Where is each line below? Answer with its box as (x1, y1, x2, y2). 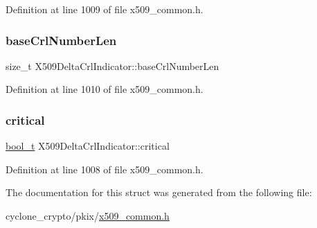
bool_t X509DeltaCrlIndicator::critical (6, 139, 170, 153)
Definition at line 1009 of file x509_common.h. (6, 2, 203, 16)
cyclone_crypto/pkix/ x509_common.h (6, 209, 170, 222)
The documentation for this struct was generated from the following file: (6, 185, 312, 200)
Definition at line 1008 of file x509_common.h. (6, 161, 203, 176)
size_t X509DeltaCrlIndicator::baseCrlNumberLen (6, 58, 219, 73)
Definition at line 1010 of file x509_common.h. (6, 82, 203, 96)
